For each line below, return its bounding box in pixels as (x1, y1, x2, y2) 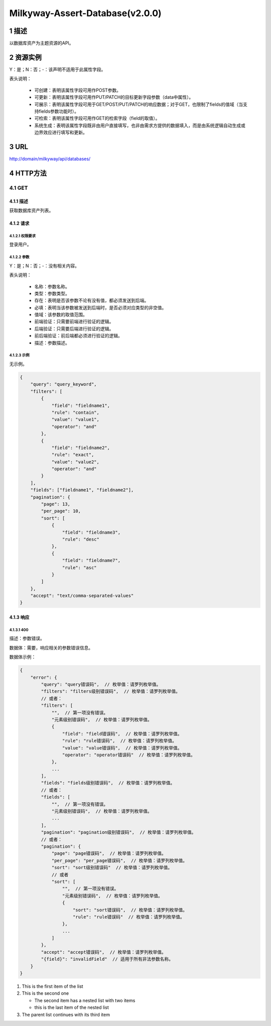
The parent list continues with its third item (22, 1011, 110, 1017)
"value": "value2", (51, 459, 100, 465)
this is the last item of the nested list (34, 1004, 109, 1010)
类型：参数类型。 (34, 290, 70, 297)
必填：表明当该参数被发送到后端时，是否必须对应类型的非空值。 (34, 305, 167, 311)
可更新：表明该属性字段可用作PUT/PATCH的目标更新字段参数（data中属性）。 (34, 94, 194, 100)
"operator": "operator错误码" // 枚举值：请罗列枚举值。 (62, 752, 196, 758)
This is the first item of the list (22, 983, 83, 989)
